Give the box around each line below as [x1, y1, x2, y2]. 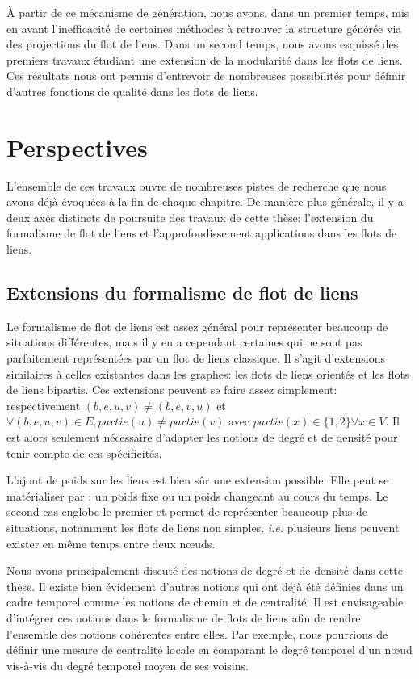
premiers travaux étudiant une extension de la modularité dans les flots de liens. [6, 51, 403, 68]
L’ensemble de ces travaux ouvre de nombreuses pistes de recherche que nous [6, 177, 387, 194]
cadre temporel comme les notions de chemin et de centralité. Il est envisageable [6, 593, 404, 610]
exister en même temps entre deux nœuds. [6, 534, 216, 551]
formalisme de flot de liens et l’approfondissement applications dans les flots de [6, 224, 397, 241]
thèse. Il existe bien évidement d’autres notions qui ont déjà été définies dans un [6, 577, 404, 594]
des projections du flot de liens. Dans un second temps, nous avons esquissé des [6, 36, 399, 52]
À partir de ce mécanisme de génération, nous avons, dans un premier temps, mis [6, 4, 409, 20]
